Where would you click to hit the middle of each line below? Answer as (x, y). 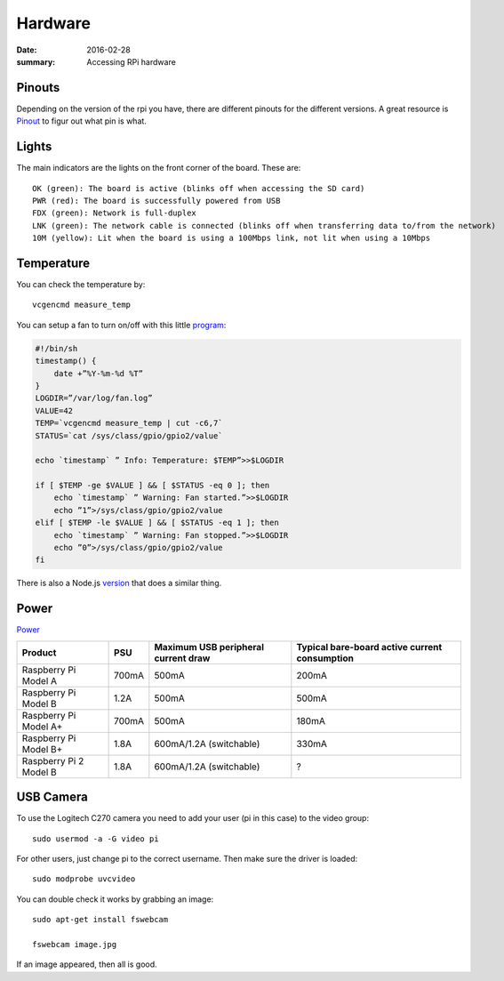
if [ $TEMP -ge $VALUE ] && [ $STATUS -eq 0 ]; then (152, 486)
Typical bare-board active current (369, 647)
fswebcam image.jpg (75, 944)
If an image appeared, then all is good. (87, 964)
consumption (325, 658)
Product (39, 652)
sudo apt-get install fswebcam (100, 920)
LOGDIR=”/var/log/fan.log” (94, 398)
